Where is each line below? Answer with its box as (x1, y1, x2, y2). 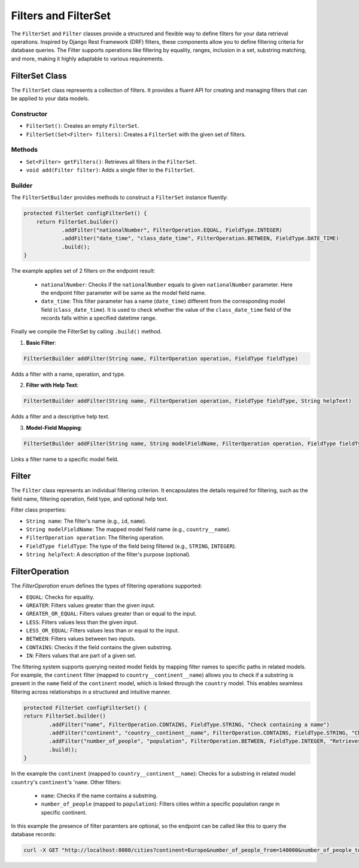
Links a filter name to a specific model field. (11, 456, 119, 463)
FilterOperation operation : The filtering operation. (26, 534, 165, 541)
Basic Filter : (26, 339, 56, 346)
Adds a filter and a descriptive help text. (11, 413, 110, 420)
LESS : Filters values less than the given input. (26, 618, 138, 626)
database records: (11, 831, 56, 838)
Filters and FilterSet (11, 9, 111, 22)
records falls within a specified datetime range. (41, 315, 157, 322)
